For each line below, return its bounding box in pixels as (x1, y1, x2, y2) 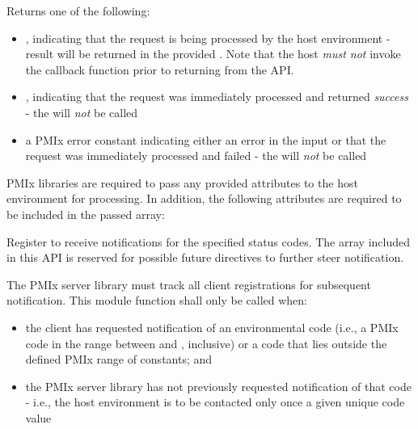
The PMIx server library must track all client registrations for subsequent (6, 275, 371, 292)
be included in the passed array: (6, 205, 165, 222)
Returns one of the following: (6, 2, 150, 19)
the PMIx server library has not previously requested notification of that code (25, 377, 412, 394)
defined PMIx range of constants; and (25, 351, 213, 368)
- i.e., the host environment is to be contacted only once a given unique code (25, 393, 405, 410)
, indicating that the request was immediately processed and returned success (25, 88, 408, 105)
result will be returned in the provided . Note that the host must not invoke (25, 45, 401, 62)
